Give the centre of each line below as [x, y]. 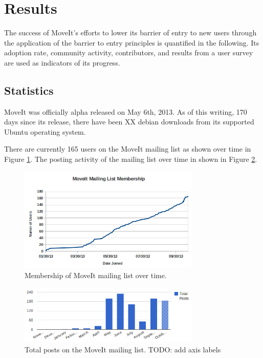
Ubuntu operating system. [45, 131]
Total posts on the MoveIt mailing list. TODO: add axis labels [123, 349]
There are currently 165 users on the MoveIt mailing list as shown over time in [128, 149]
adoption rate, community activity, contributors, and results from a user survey [129, 52]
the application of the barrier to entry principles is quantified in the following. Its [132, 42]
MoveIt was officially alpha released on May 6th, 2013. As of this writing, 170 [126, 111]
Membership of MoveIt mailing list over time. [96, 275]
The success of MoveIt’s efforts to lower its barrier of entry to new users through [130, 33]
